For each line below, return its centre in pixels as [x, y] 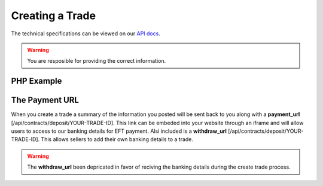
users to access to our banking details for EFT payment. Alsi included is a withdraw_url [119, 131]
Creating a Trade [53, 16]
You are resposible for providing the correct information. [97, 61]
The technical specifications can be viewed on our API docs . [86, 33]
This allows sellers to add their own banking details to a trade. [117, 139]
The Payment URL [45, 100]
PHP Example [36, 81]
